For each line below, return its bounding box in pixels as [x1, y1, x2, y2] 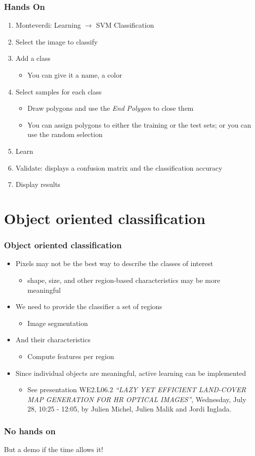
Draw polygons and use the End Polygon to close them [27, 103, 194, 113]
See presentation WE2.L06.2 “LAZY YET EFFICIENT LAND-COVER [27, 384, 246, 395]
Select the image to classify [15, 36, 98, 46]
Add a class [15, 53, 50, 63]
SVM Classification [96, 20, 154, 30]
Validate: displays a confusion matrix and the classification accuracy [15, 162, 222, 173]
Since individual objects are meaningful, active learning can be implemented [15, 367, 246, 378]
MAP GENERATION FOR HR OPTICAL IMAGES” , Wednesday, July [27, 394, 247, 404]
